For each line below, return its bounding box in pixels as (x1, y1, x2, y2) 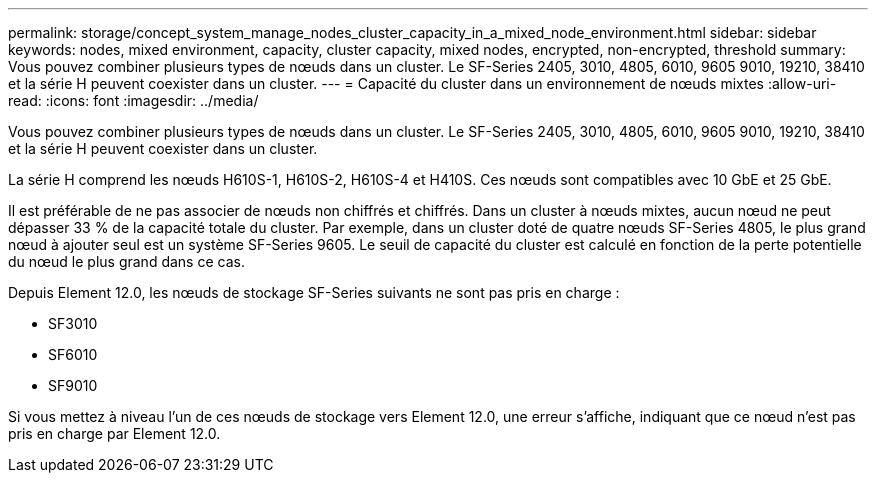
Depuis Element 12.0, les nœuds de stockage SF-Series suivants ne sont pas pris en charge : (8, 284, 620, 301)
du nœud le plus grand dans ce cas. (8, 253, 245, 270)
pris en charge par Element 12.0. (8, 425, 221, 442)
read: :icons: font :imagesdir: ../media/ (8, 92, 259, 109)
